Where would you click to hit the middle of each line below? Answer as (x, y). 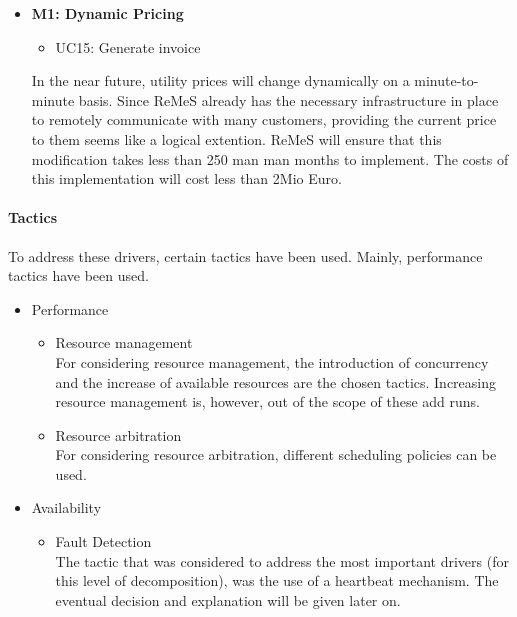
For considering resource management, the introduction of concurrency (272, 361)
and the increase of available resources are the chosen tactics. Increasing (276, 381)
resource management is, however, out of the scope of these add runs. (267, 401)
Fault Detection (103, 541)
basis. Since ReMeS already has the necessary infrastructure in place (288, 99)
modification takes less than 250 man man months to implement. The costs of (270, 158)
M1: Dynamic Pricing (107, 13)
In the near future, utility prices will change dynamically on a (220, 80)
